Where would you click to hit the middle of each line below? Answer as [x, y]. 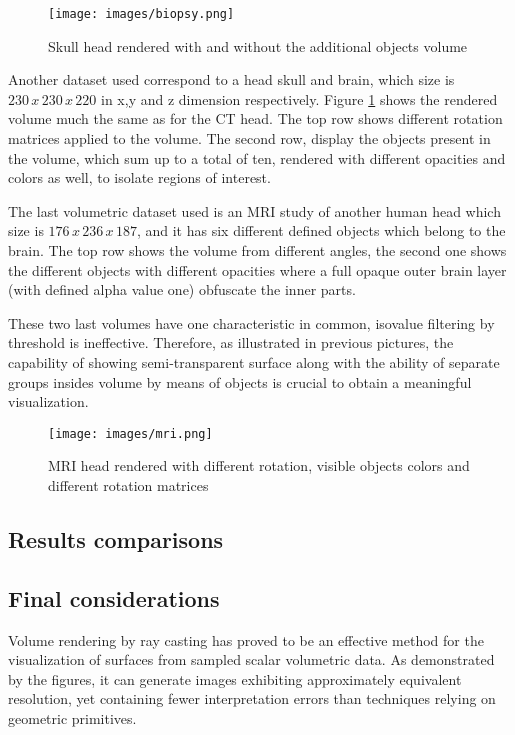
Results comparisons [116, 538]
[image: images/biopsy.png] [141, 14]
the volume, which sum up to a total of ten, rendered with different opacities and [257, 157]
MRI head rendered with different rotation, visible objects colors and [259, 465]
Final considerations [114, 597]
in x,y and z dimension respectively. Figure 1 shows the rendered [299, 98]
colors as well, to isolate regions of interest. [139, 177]
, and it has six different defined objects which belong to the [321, 230]
